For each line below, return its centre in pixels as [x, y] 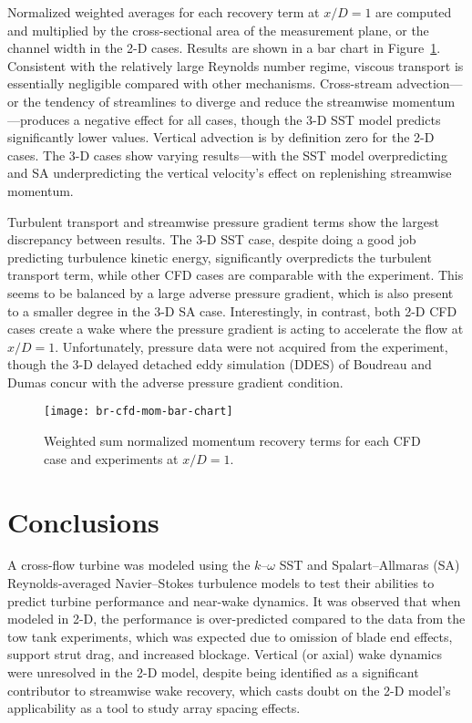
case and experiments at [111, 458]
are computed [414, 12]
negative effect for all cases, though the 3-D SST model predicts [262, 119]
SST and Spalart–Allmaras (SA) [369, 565]
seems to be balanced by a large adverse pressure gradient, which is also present [231, 292]
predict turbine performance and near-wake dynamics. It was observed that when [234, 600]
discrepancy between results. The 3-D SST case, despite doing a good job [212, 239]
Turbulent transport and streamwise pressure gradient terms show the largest [223, 221]
